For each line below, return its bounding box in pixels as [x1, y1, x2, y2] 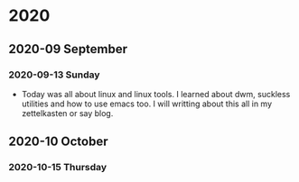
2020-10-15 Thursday [8, 161, 107, 174]
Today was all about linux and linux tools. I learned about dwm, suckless [21, 88, 291, 99]
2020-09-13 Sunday [8, 68, 100, 81]
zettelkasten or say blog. [21, 107, 114, 118]
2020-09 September [8, 41, 128, 57]
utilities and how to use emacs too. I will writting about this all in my [21, 98, 273, 109]
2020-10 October [8, 134, 108, 150]
